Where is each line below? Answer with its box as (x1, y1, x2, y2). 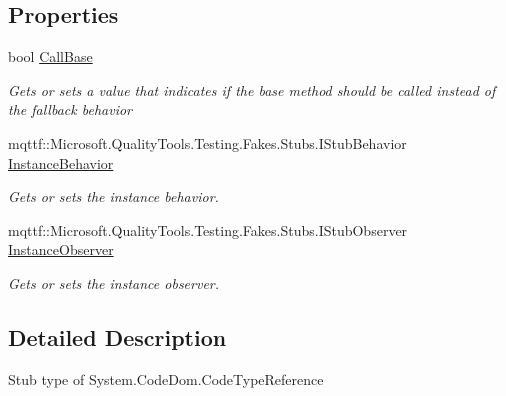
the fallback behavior (8, 99, 132, 120)
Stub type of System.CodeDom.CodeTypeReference (8, 368, 324, 389)
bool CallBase (8, 46, 93, 67)
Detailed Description (8, 321, 227, 352)
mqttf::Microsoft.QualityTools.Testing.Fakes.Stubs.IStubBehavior (8, 132, 407, 153)
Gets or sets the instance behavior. (8, 186, 219, 207)
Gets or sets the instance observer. (8, 272, 220, 293)
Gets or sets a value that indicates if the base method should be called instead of (8, 79, 496, 100)
